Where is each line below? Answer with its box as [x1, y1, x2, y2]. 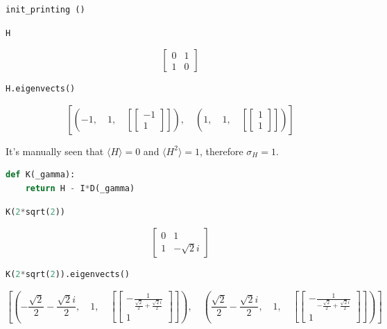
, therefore [199, 143, 243, 158]
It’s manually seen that [6, 143, 104, 158]
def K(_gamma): [6, 170, 76, 180]
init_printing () [6, 5, 85, 15]
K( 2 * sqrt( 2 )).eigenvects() [6, 269, 130, 280]
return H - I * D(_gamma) [25, 183, 135, 193]
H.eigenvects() [6, 84, 76, 94]
